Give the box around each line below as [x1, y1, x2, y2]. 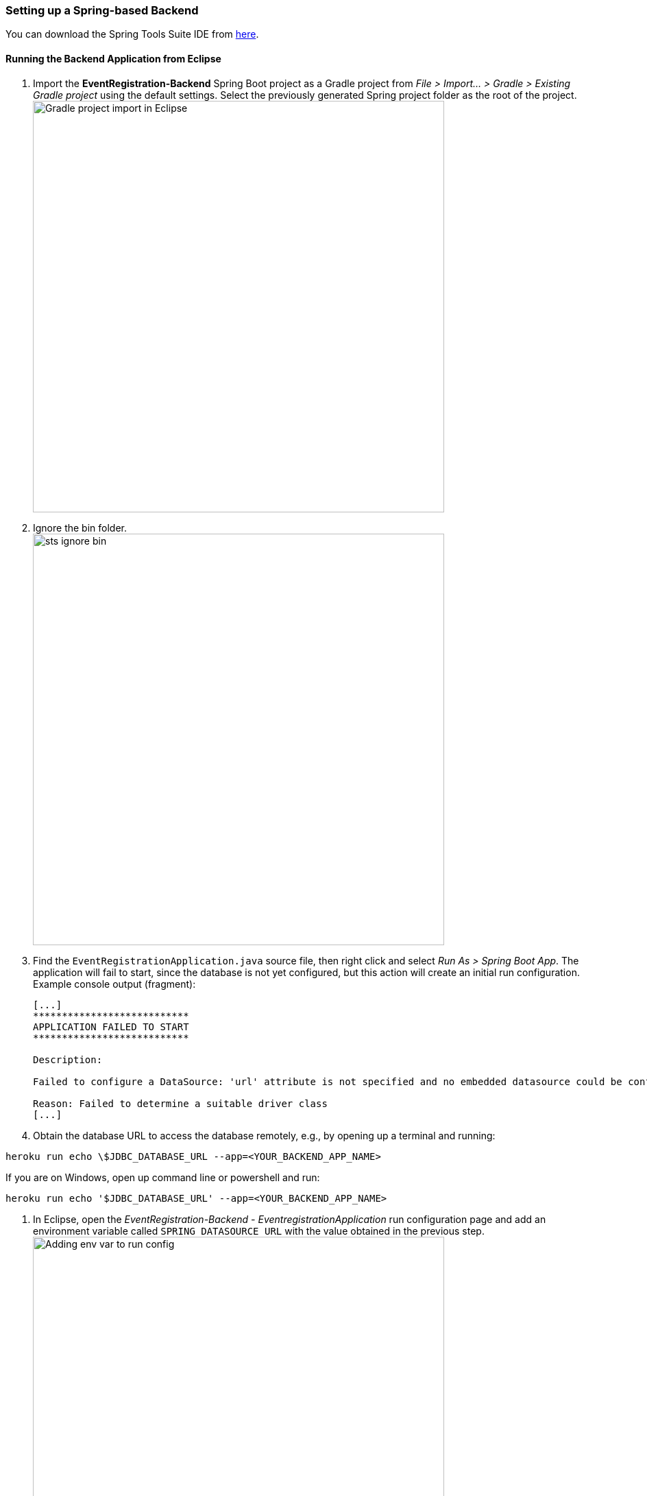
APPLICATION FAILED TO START [33, 1021, 189, 1032]
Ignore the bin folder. [33, 521, 127, 534]
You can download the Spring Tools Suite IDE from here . [5, 28, 259, 40]
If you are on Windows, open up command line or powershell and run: [5, 1171, 320, 1183]
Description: [33, 1054, 103, 1065]
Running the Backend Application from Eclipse [5, 52, 221, 64]
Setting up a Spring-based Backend [5, 3, 199, 17]
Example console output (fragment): [33, 977, 196, 990]
